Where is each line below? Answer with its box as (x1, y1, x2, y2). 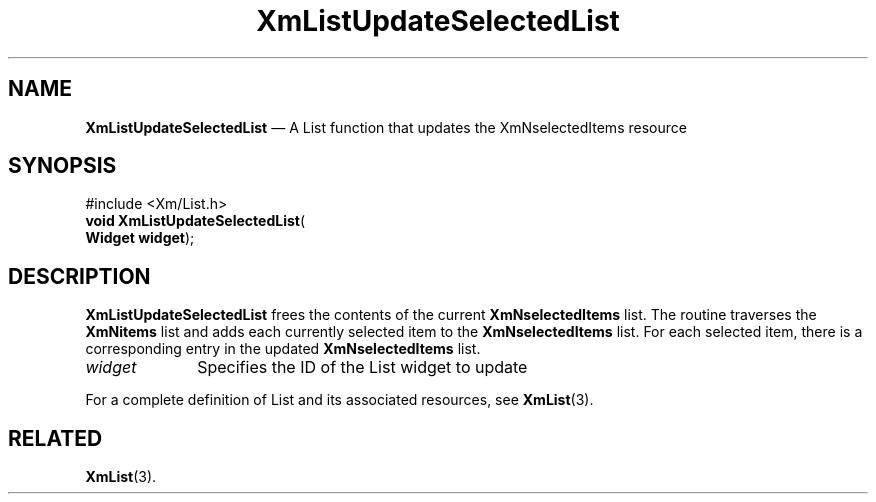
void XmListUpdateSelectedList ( (85, 212, 306, 230)
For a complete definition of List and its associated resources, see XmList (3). (85, 391, 594, 409)
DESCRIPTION (8, 263, 151, 289)
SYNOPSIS (8, 153, 117, 179)
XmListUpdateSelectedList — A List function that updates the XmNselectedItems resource (85, 118, 687, 136)
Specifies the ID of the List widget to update (197, 357, 528, 378)
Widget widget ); (85, 229, 195, 247)
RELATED (8, 425, 103, 451)
